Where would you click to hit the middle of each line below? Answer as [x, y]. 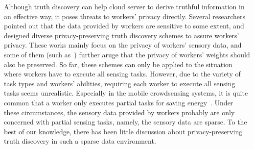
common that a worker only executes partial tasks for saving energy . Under [119, 102]
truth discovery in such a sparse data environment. [80, 141]
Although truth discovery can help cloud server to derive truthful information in [124, 6]
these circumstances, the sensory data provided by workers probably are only [119, 112]
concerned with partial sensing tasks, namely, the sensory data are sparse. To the [126, 122]
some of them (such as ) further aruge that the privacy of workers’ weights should [127, 54]
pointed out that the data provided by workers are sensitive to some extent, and [124, 26]
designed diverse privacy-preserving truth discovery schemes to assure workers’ [122, 35]
